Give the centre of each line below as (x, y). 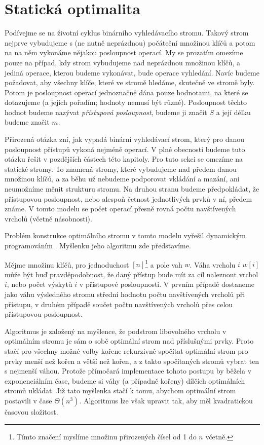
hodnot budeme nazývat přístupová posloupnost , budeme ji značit (106, 112)
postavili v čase (28, 400)
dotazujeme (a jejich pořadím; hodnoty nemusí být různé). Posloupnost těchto (126, 102)
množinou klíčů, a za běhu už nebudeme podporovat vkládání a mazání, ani (122, 179)
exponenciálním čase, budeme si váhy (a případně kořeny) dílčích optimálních (125, 380)
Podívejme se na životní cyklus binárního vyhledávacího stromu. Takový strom (127, 33)
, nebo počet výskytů (40, 284)
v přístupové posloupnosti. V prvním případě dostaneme (167, 284)
